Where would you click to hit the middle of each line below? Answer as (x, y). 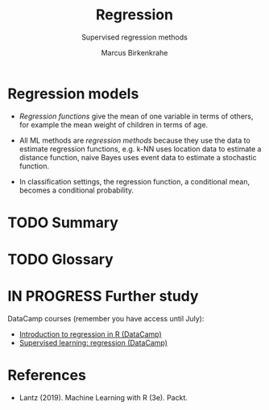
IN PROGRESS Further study (103, 296)
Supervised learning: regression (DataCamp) (93, 343)
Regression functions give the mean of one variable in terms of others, (136, 116)
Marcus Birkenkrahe (134, 52)
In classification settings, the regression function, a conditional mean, (134, 181)
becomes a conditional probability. (77, 190)
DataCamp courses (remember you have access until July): (106, 319)
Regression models (73, 93)
